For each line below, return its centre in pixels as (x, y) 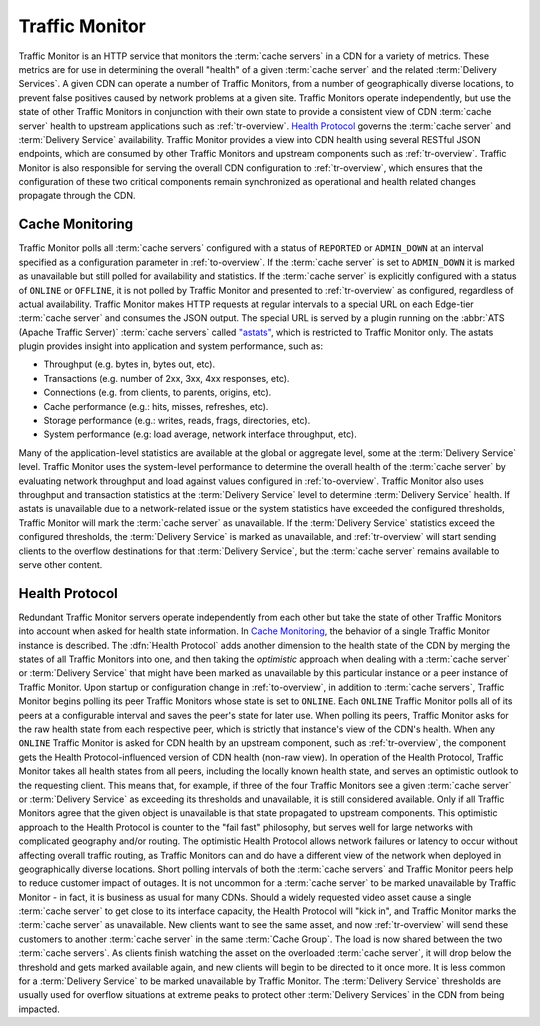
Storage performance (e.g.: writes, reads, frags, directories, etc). (177, 421)
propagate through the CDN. (77, 196)
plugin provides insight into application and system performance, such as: (171, 346)
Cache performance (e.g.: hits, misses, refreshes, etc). (156, 406)
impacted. (39, 1009)
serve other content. (60, 564)
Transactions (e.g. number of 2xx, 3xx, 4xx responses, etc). (166, 378)
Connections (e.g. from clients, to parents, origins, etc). (157, 392)
